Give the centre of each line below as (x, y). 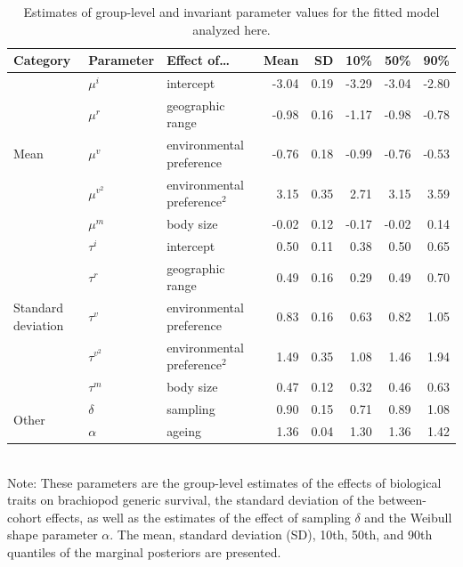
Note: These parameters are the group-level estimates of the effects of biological (224, 482)
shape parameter (53, 535)
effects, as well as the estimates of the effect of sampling (198, 517)
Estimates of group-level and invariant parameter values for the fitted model (231, 12)
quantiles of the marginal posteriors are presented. (144, 551)
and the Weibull (408, 517)
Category (42, 60)
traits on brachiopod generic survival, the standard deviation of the (191, 500)
